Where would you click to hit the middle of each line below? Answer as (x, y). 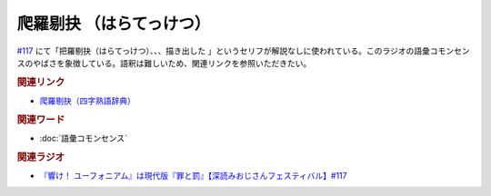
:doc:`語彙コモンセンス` (83, 138)
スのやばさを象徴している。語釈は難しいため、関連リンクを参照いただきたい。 (164, 63)
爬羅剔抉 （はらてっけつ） (114, 24)
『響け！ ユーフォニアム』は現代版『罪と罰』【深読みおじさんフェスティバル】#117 (193, 176)
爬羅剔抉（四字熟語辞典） (87, 101)
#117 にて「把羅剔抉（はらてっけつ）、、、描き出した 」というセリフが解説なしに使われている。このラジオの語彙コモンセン (243, 51)
